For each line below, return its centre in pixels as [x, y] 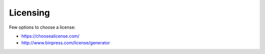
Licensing [29, 13]
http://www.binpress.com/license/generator [66, 43]
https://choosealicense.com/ [50, 36]
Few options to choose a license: [42, 27]
